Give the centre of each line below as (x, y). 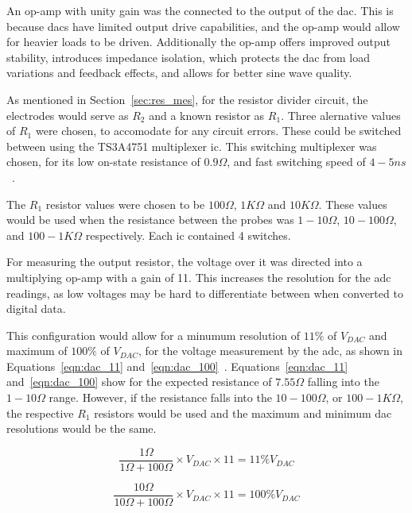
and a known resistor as (207, 115)
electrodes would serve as (68, 115)
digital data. (36, 309)
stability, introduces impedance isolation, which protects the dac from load (189, 57)
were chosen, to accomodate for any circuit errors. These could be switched (218, 131)
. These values (353, 204)
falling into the (343, 382)
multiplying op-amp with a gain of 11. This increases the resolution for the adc (199, 277)
